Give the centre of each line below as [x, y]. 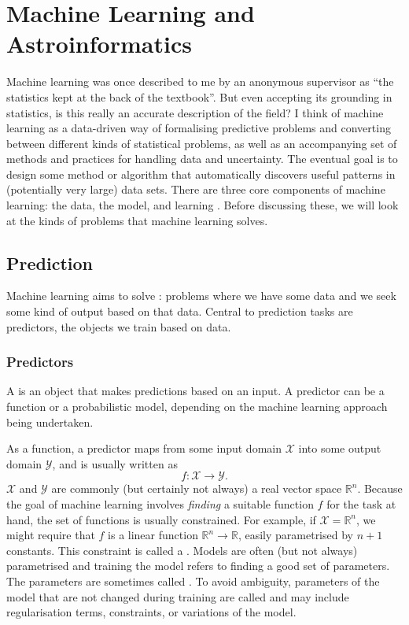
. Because [380, 488]
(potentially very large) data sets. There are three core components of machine [196, 189]
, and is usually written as [115, 463]
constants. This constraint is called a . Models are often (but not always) [182, 550]
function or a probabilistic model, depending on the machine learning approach [197, 407]
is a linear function [153, 535]
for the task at [361, 504]
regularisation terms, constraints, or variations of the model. [151, 612]
